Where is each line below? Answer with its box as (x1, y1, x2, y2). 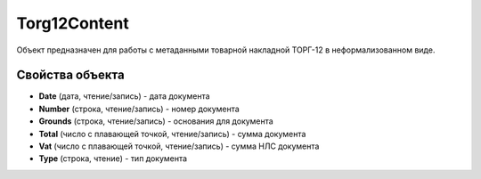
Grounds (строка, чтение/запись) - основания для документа (38, 116, 273, 126)
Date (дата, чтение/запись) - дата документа (38, 91, 210, 102)
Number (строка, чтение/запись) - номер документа (38, 103, 240, 114)
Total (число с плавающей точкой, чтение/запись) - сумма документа (38, 128, 306, 139)
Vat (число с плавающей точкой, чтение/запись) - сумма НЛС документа (38, 141, 320, 151)
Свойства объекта (16, 68, 125, 83)
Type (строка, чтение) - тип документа (38, 153, 187, 164)
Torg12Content (16, 13, 129, 33)
